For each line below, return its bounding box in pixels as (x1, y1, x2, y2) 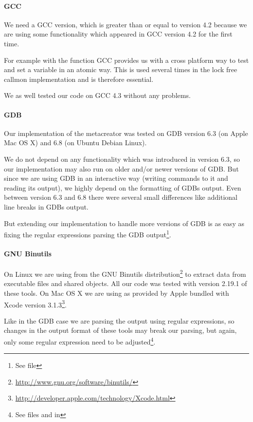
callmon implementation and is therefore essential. (4, 74, 154, 84)
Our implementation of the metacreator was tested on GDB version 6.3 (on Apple (4, 128, 248, 138)
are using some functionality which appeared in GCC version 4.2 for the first (4, 29, 233, 39)
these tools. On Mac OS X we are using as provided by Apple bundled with (4, 288, 229, 298)
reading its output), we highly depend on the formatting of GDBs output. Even (4, 182, 241, 192)
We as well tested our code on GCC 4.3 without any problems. (4, 90, 191, 100)
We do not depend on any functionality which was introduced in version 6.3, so (4, 153, 240, 164)
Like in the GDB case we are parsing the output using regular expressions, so (4, 315, 235, 326)
